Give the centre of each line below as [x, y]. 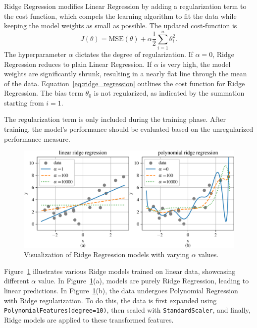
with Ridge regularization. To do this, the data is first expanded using [110, 300]
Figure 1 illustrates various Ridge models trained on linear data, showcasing [120, 271]
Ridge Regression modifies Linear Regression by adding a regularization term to [125, 6]
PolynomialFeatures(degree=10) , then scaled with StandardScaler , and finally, [127, 310]
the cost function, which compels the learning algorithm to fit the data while [120, 16]
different [17, 281]
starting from [24, 102]
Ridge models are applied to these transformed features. [89, 319]
